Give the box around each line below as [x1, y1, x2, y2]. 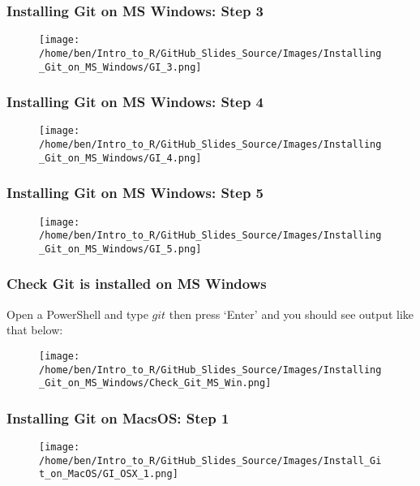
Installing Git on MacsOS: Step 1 [6, 407, 229, 428]
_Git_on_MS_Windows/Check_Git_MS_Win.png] [39, 377, 272, 389]
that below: [6, 321, 63, 338]
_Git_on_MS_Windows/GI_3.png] [39, 61, 202, 73]
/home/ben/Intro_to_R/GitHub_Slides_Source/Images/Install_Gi [39, 454, 382, 467]
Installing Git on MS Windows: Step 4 [6, 92, 264, 112]
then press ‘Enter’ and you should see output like [169, 305, 414, 322]
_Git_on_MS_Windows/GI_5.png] [39, 243, 202, 255]
